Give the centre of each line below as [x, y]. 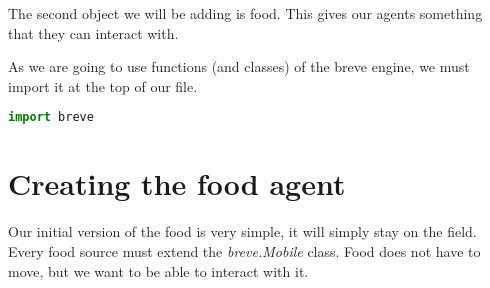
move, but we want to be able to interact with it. [158, 270]
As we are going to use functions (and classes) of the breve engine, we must [239, 66]
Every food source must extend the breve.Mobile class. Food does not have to [244, 250]
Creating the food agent [177, 183]
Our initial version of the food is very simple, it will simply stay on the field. [242, 231]
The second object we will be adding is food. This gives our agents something [245, 13]
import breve [51, 117]
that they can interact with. [93, 32]
